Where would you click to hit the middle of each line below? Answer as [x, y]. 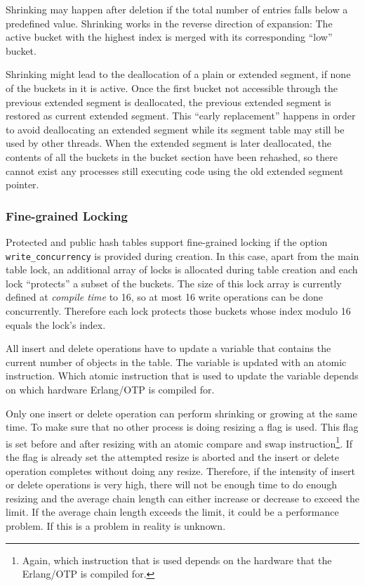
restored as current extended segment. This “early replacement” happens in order [181, 116]
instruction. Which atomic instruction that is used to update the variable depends [182, 376]
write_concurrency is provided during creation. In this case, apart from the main [182, 255]
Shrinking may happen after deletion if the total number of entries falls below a [177, 9]
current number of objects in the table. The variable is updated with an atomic [176, 362]
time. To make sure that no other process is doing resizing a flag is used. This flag [182, 427]
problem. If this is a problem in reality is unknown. [116, 525]
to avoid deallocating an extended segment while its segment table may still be [175, 129]
